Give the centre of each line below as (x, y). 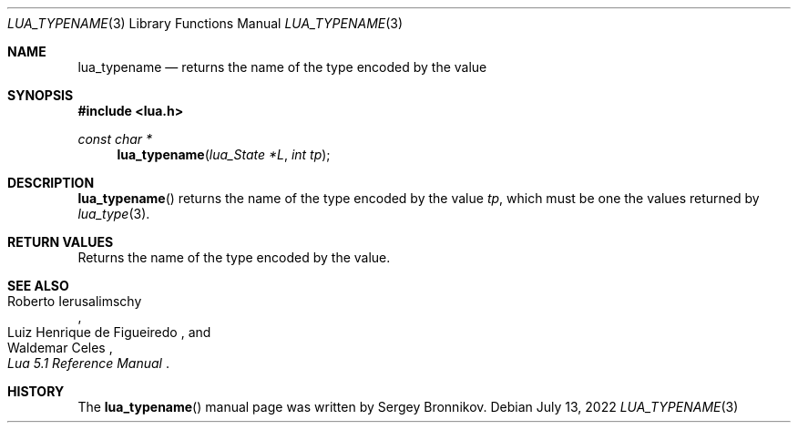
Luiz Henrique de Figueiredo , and (109, 332)
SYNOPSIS (41, 95)
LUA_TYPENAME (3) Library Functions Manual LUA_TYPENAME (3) (205, 23)
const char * (115, 139)
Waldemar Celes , (60, 348)
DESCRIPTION (51, 183)
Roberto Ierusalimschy (75, 301)
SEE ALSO (38, 286)
